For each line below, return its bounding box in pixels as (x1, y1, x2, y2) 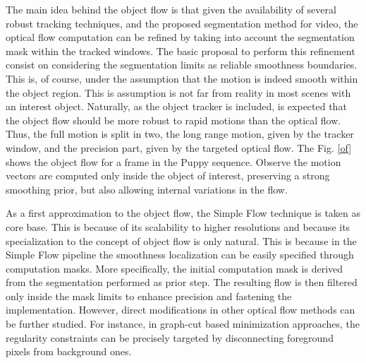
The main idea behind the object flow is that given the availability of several (6, 2, 336, 16)
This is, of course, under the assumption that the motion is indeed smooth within (6, 71, 358, 85)
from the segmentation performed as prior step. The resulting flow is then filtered (6, 275, 358, 290)
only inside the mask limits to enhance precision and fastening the (6, 288, 292, 303)
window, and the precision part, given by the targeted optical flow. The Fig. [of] (6, 140, 352, 155)
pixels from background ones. (6, 344, 132, 359)
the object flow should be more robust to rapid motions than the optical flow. (6, 112, 341, 127)
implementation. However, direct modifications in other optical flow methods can (6, 302, 355, 317)
